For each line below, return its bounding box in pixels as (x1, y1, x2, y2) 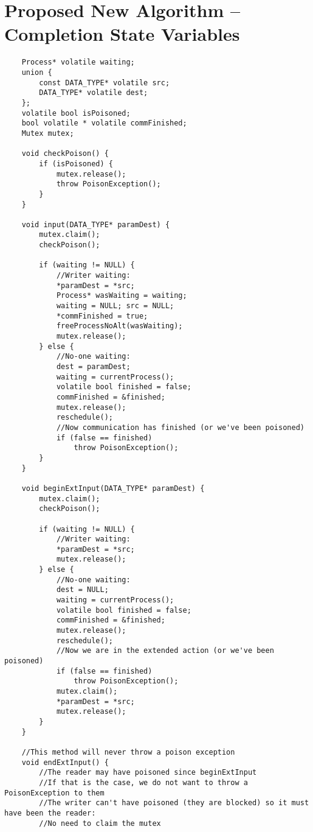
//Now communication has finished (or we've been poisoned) (56, 423, 304, 432)
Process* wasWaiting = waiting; (56, 291, 187, 300)
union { (21, 68, 52, 77)
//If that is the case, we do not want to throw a (39, 778, 248, 787)
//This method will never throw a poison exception (21, 747, 235, 756)
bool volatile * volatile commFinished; (21, 119, 187, 128)
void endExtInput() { (21, 758, 109, 767)
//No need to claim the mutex (39, 819, 161, 828)
